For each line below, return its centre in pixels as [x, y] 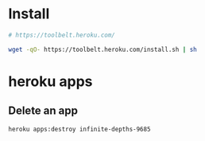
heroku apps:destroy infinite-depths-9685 [79, 129]
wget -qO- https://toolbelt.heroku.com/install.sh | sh [102, 49]
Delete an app [43, 111]
